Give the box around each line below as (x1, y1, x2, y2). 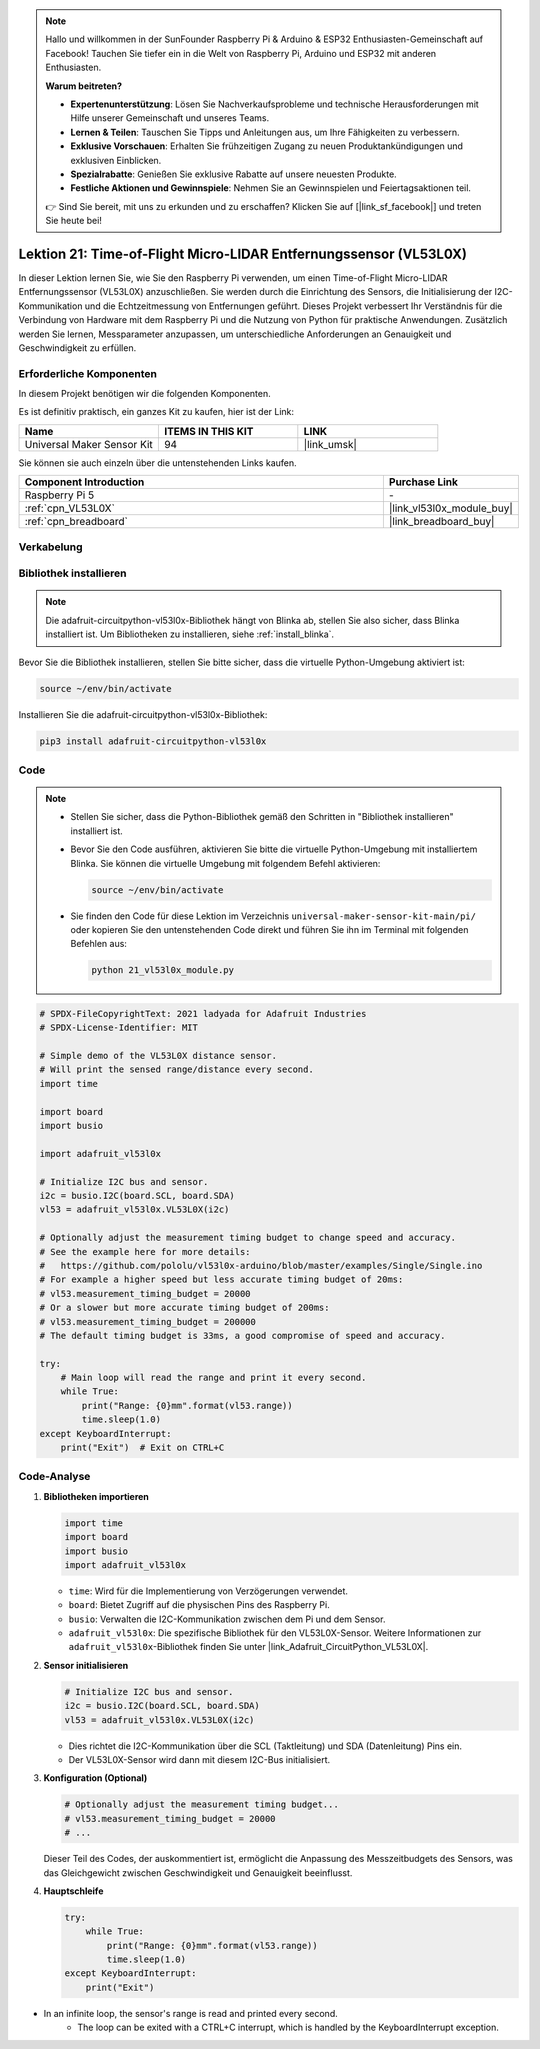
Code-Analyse (18, 1470, 91, 1484)
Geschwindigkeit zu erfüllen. (18, 341, 137, 354)
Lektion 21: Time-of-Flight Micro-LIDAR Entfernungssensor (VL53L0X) (18, 245, 468, 262)
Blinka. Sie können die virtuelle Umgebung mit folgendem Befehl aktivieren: (70, 857, 381, 869)
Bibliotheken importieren (43, 1490, 150, 1502)
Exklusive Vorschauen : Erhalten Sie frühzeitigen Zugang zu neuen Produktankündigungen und (70, 140, 464, 152)
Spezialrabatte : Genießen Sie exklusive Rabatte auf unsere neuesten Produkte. (70, 168, 397, 180)
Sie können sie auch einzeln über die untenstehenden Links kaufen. (18, 456, 297, 469)
